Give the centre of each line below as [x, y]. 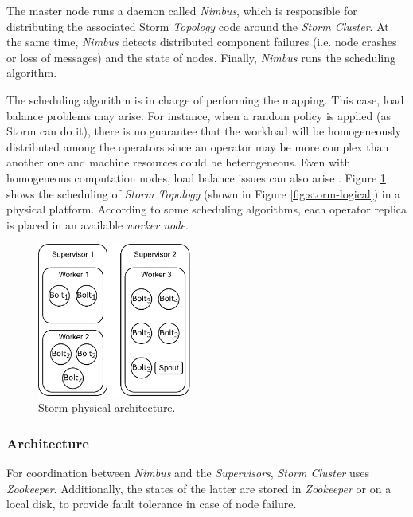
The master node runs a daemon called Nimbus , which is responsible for [182, 10]
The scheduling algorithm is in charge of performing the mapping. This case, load [205, 99]
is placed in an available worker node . [97, 224]
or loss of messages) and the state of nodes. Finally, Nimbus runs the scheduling [201, 57]
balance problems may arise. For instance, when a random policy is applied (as [199, 115]
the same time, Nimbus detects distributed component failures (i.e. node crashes [202, 42]
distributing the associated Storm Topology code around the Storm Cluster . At [198, 26]
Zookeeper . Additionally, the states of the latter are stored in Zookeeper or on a [199, 488]
